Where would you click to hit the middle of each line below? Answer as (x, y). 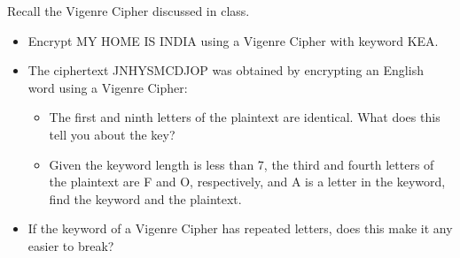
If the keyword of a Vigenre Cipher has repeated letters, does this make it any (240, 228)
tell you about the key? (112, 134)
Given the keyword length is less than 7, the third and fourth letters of (242, 164)
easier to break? (71, 245)
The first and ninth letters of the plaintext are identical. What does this (245, 117)
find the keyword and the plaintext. (145, 198)
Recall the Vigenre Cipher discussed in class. (129, 11)
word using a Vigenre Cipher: (108, 87)
